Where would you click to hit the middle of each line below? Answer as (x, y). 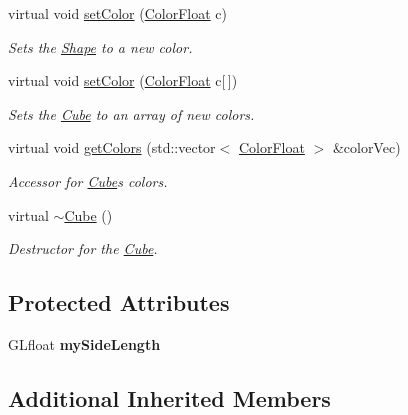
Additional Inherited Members (169, 397)
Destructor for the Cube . (83, 248)
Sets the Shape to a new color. (100, 46)
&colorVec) (366, 147)
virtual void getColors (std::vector (112, 147)
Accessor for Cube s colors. (88, 180)
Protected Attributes (119, 302)
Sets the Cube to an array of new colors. (131, 113)
